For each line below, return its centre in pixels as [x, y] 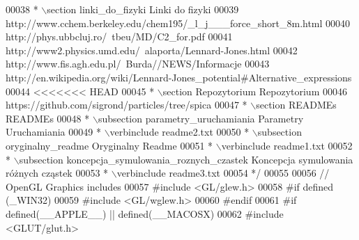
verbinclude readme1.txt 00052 [287, 145]
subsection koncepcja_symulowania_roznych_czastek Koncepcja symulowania [186, 159]
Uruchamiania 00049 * [53, 132]
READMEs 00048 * [48, 118]
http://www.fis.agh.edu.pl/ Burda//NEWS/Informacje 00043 [138, 64]
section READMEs [296, 105]
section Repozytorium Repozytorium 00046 [255, 91]
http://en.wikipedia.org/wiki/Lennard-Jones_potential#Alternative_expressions [179, 77]
